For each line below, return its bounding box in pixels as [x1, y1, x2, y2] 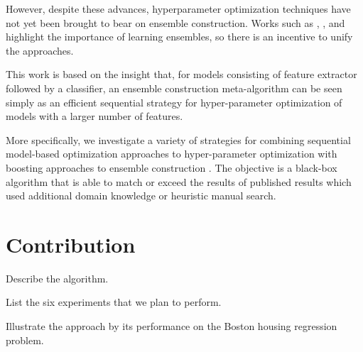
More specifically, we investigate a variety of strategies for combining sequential [6, 132, 351, 147]
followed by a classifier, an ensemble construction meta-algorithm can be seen [6, 80, 342, 95]
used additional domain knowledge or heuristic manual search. [6, 188, 276, 203]
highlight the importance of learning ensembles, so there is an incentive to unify [6, 29, 353, 44]
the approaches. [6, 43, 74, 57]
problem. [6, 332, 44, 347]
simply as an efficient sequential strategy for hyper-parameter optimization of [6, 94, 342, 109]
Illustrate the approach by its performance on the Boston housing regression [6, 319, 337, 334]
